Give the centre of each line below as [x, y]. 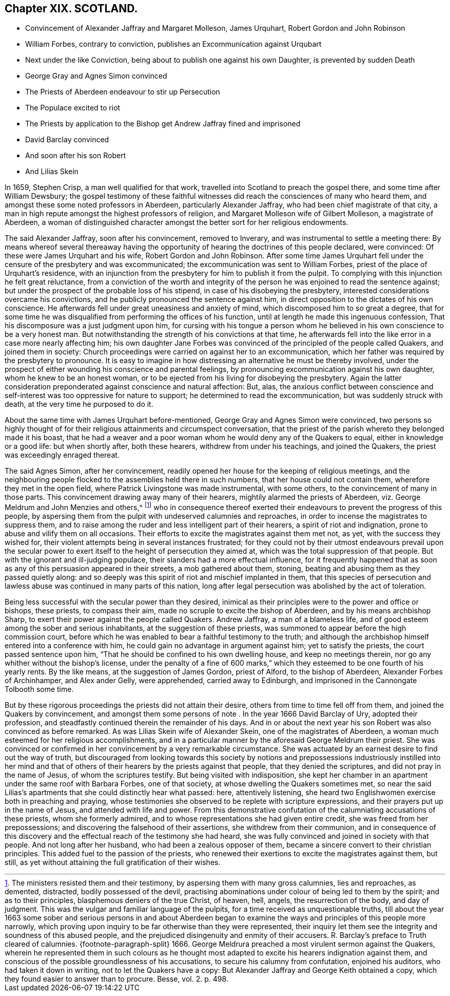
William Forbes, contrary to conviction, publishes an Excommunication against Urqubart [173, 44]
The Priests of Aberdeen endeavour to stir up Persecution [123, 92]
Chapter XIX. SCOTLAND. [71, 8]
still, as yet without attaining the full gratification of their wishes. [113, 862]
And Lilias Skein [52, 172]
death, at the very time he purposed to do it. [79, 404]
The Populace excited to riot [73, 108]
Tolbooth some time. [39, 689]
